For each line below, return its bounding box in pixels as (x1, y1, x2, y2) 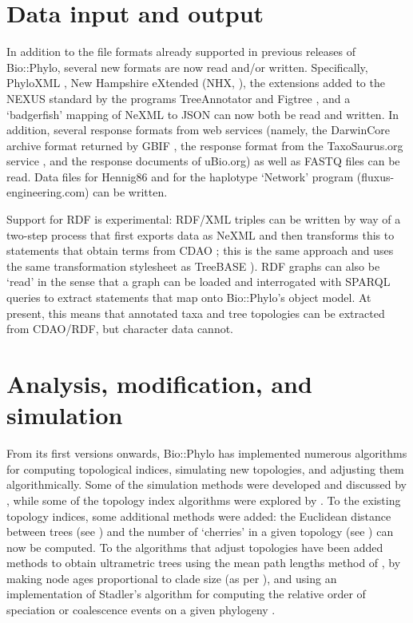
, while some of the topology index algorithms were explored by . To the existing (6, 491, 401, 508)
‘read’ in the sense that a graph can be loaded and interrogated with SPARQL (6, 273, 391, 290)
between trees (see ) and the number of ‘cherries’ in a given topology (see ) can (6, 523, 394, 540)
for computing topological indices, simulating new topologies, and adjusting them (6, 460, 404, 477)
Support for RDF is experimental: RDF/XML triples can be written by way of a (6, 211, 401, 228)
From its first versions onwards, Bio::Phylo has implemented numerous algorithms (6, 445, 407, 462)
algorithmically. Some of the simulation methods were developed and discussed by (6, 476, 407, 493)
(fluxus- (356, 168, 395, 185)
